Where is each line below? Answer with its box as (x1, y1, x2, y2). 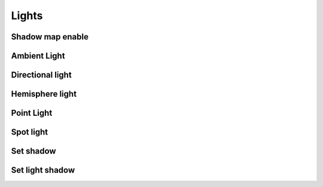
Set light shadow (11, 165, 75, 176)
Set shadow (11, 146, 56, 157)
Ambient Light (11, 51, 65, 61)
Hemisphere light (11, 89, 77, 99)
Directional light (11, 70, 72, 80)
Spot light (11, 127, 48, 137)
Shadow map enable (11, 32, 89, 42)
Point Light (11, 108, 53, 118)
